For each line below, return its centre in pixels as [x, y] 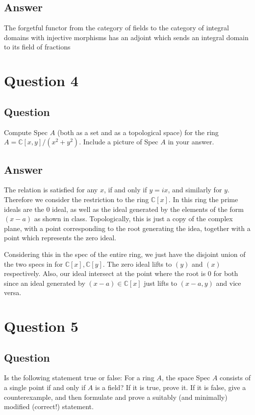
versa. [13, 292]
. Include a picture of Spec [119, 142]
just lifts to [161, 283]
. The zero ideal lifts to [137, 264]
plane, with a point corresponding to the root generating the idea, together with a [127, 228]
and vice [229, 283]
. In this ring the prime [203, 199]
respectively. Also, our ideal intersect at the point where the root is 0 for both [121, 273]
